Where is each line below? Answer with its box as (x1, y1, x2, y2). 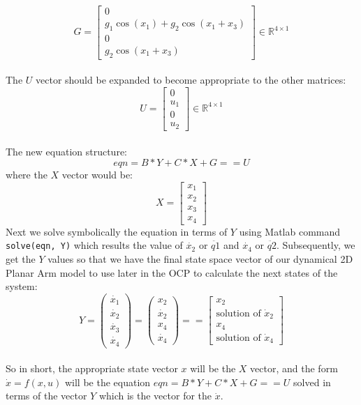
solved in (293, 374, 331, 389)
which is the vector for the (98, 388, 212, 403)
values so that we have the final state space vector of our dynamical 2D (47, 251, 353, 266)
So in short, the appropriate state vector (6, 361, 178, 376)
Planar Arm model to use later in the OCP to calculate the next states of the (6, 265, 338, 280)
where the (6, 167, 47, 182)
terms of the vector (6, 388, 87, 403)
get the (6, 251, 36, 266)
